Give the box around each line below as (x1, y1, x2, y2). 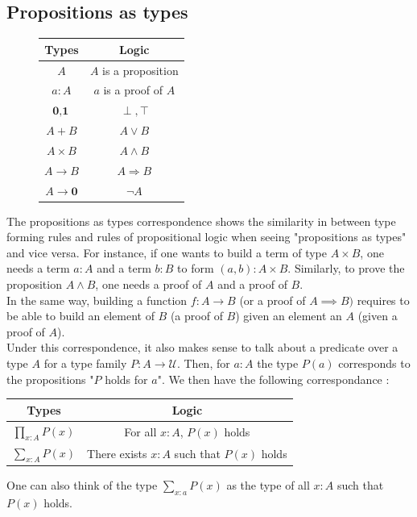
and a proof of (217, 276, 287, 293)
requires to (357, 291, 410, 308)
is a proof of (103, 81, 163, 98)
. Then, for (176, 355, 230, 372)
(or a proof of (239, 291, 306, 308)
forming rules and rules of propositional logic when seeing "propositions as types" (6, 228, 407, 245)
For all (124, 423, 157, 440)
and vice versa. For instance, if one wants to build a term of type (6, 244, 327, 261)
